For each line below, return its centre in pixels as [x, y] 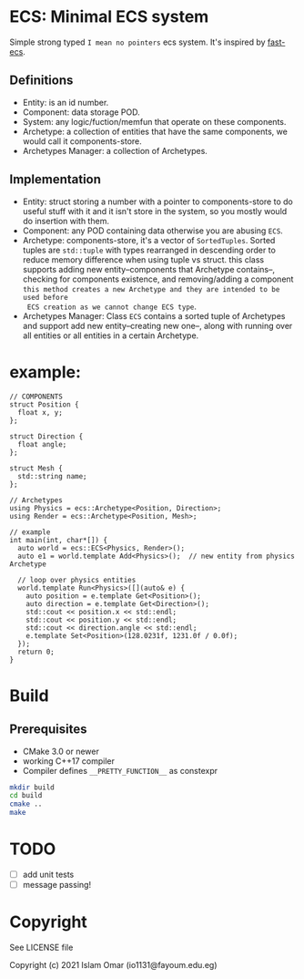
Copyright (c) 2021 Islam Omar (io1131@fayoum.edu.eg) [113, 965]
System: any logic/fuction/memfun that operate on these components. [154, 121]
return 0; [36, 652]
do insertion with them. [66, 221]
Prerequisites [48, 730]
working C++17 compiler [69, 761]
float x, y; [41, 412]
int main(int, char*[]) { [58, 540]
